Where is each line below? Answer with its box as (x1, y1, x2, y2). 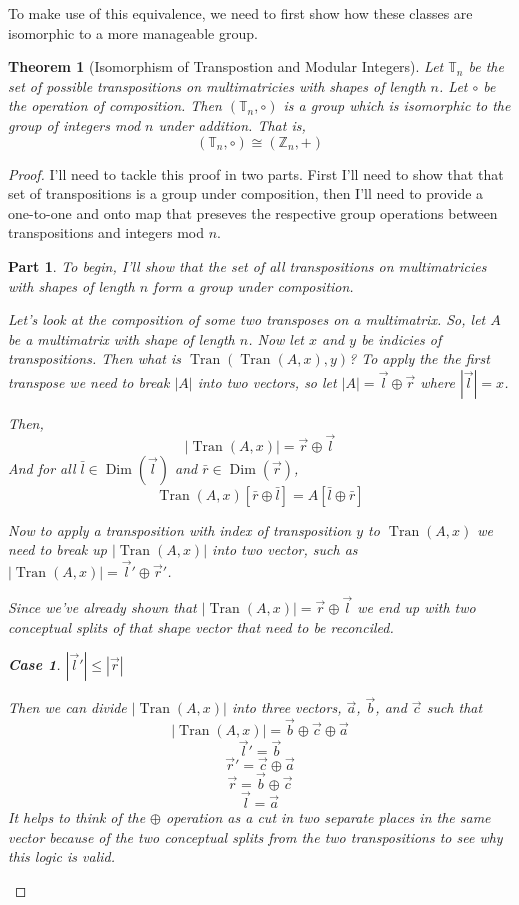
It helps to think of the (8, 807, 146, 828)
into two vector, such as (212, 539, 358, 560)
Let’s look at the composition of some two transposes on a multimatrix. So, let (8, 309, 486, 330)
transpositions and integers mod (8, 222, 205, 243)
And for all (8, 457, 76, 478)
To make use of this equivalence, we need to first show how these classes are (8, 3, 473, 23)
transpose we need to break (8, 371, 170, 392)
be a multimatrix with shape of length (8, 328, 235, 349)
